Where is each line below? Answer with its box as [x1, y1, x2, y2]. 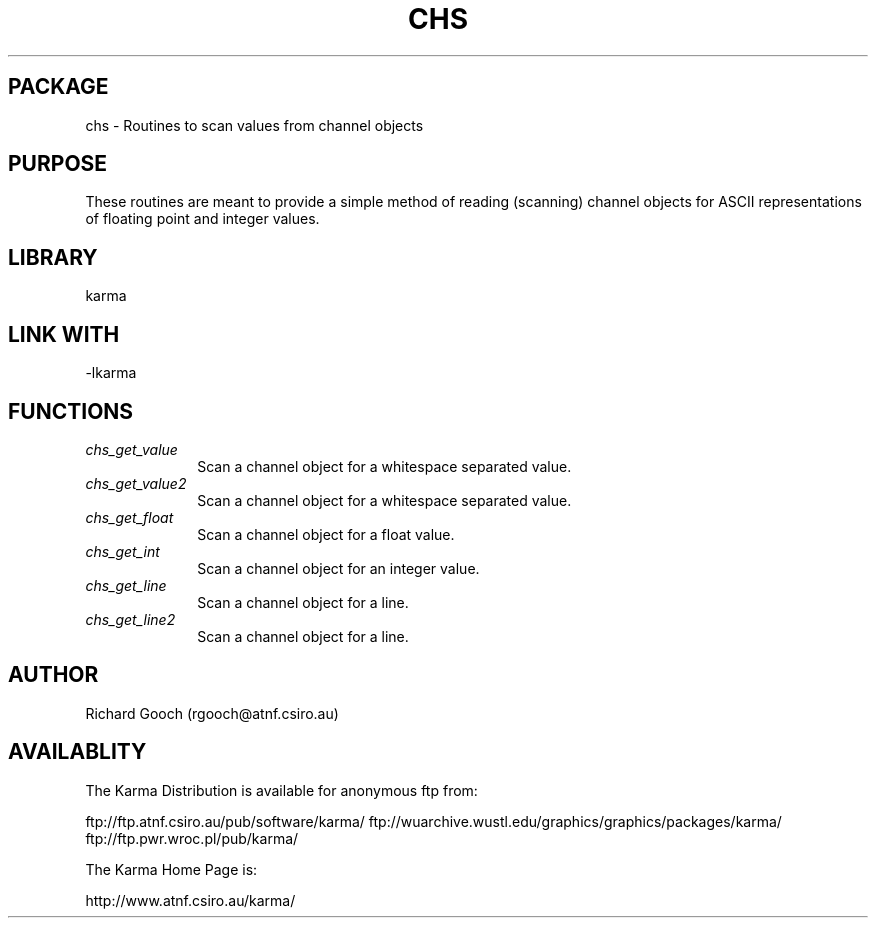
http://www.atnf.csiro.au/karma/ [85, 891, 296, 909]
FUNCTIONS [8, 398, 134, 424]
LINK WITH [8, 321, 120, 347]
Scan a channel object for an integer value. [197, 559, 480, 577]
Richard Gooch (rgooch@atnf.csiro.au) [85, 704, 339, 722]
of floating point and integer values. [85, 210, 320, 228]
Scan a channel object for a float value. [197, 525, 455, 543]
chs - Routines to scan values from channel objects [85, 116, 424, 134]
